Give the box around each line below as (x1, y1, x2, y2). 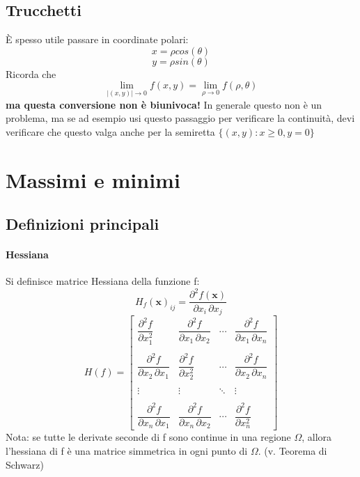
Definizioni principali (6, 213, 159, 235)
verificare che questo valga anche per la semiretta (6, 124, 215, 139)
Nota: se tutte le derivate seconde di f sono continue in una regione (6, 430, 291, 444)
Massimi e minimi (6, 165, 180, 194)
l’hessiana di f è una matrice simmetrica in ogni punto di (6, 444, 248, 458)
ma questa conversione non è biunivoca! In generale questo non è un (6, 97, 322, 111)
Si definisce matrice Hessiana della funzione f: (6, 274, 200, 288)
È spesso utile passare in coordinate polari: (6, 32, 189, 47)
